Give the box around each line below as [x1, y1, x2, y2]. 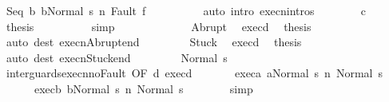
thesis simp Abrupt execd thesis [6, 18, 312, 34]
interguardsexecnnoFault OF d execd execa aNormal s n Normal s [6, 65, 383, 81]
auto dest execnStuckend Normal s [6, 49, 228, 65]
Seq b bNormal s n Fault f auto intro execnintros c [6, 2, 367, 18]
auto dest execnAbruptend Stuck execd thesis [6, 33, 302, 50]
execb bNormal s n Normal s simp [34, 80, 253, 96]
